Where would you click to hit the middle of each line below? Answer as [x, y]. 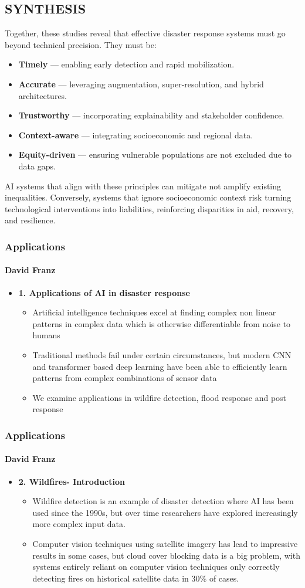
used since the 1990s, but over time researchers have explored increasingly [165, 512]
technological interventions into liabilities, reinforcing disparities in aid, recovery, [149, 208]
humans [46, 335]
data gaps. [37, 166]
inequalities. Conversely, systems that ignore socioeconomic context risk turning [148, 197]
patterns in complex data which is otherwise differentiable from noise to [162, 323]
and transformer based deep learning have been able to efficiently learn [160, 366]
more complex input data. [79, 524]
